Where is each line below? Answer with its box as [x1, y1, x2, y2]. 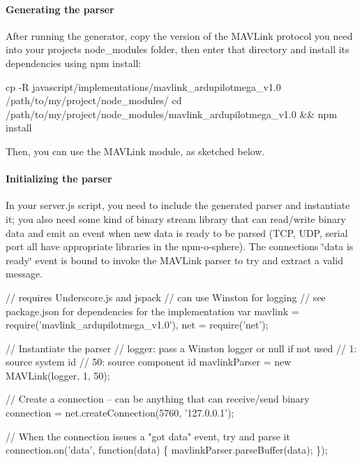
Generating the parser [6, 1, 114, 16]
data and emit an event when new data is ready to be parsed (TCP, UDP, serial [6, 225, 348, 240]
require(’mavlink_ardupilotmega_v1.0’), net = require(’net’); [6, 317, 269, 332]
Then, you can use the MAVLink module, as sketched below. [6, 143, 265, 158]
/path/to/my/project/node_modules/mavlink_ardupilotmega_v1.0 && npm [6, 106, 338, 121]
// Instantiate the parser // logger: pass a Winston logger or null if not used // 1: [6, 340, 357, 355]
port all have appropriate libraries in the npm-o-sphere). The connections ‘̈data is [6, 239, 354, 254]
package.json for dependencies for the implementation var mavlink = [6, 303, 299, 318]
